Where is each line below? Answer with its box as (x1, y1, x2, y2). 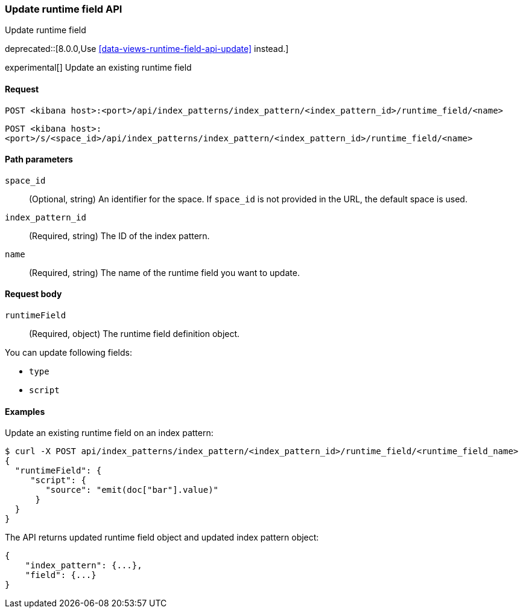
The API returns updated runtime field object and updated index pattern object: (5, 532, 319, 543)
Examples (5, 406, 45, 417)
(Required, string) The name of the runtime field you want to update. (29, 267, 300, 278)
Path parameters (5, 154, 73, 165)
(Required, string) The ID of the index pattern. (29, 230, 210, 241)
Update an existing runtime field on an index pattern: (5, 428, 214, 438)
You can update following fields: (5, 347, 132, 358)
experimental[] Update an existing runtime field (5, 62, 192, 73)
